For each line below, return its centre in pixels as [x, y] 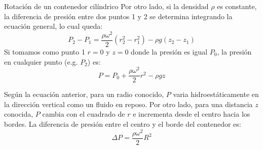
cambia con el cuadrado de [84, 114]
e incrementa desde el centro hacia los [192, 114]
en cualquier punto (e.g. [41, 61]
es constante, [237, 6]
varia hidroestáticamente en [216, 94]
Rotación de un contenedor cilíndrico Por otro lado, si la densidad [106, 6]
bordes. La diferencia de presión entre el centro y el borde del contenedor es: [123, 124]
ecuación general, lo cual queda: [53, 26]
